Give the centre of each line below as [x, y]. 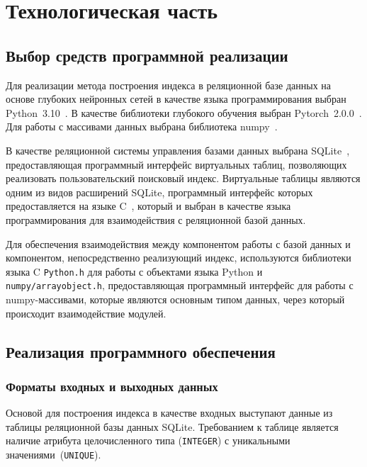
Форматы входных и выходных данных [112, 386]
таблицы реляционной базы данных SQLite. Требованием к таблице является [172, 426]
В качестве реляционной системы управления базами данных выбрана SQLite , [178, 150]
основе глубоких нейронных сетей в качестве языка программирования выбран [176, 99]
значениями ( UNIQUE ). [53, 455]
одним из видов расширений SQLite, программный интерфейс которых [159, 192]
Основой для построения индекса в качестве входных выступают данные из [169, 413]
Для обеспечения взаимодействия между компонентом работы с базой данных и [178, 243]
